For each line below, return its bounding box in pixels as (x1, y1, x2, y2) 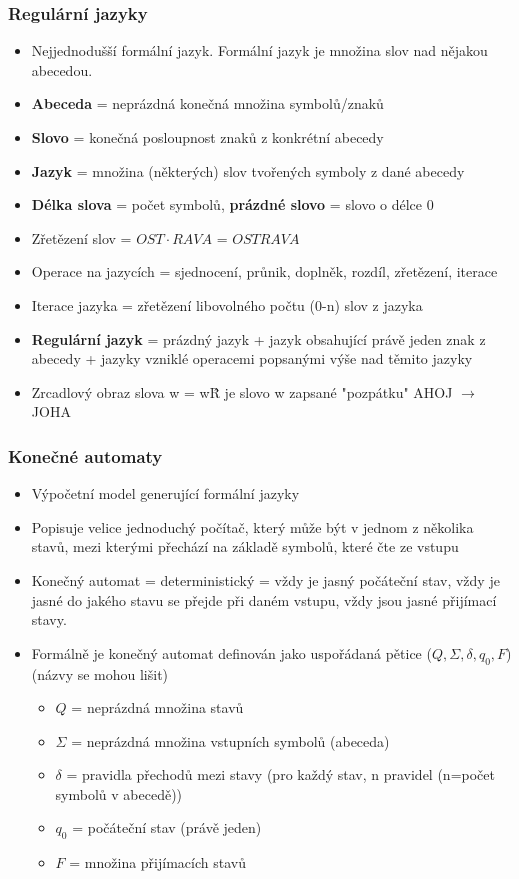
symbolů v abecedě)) (55, 783, 183, 804)
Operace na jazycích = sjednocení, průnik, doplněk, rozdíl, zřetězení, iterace (31, 261, 498, 282)
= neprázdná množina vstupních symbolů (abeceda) (71, 730, 390, 751)
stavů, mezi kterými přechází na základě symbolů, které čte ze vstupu (31, 536, 459, 557)
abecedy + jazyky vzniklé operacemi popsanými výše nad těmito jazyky (31, 348, 473, 369)
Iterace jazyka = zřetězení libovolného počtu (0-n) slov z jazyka (31, 294, 423, 315)
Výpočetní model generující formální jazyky (31, 483, 300, 504)
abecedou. (31, 59, 93, 80)
